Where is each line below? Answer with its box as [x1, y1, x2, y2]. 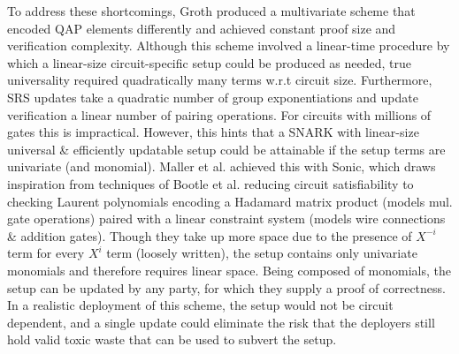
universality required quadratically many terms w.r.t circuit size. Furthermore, [7, 71, 432, 89]
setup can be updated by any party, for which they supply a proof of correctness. [7, 278, 446, 297]
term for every [7, 244, 85, 262]
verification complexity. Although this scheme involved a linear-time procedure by [7, 36, 450, 55]
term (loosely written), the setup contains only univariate [106, 244, 417, 262]
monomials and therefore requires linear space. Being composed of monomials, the [7, 260, 452, 279]
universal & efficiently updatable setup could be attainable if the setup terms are [7, 139, 446, 158]
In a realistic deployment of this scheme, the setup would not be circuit [7, 296, 394, 314]
